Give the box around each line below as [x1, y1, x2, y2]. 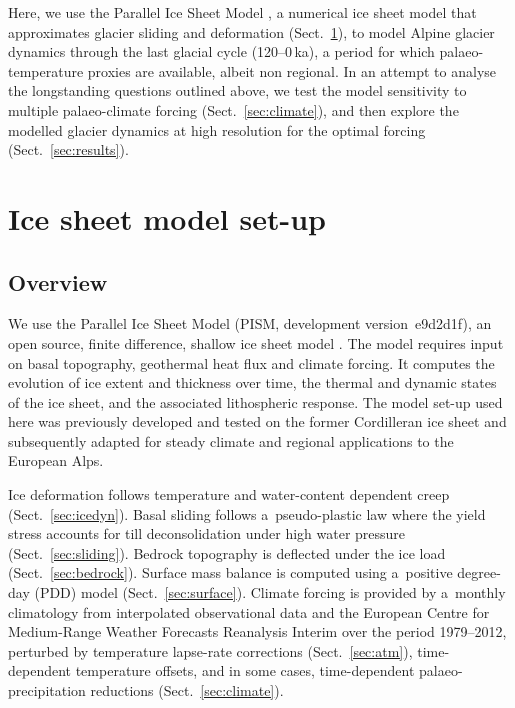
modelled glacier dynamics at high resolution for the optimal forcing [8, 119, 426, 140]
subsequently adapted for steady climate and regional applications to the [8, 430, 454, 451]
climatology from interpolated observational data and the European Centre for [8, 601, 490, 622]
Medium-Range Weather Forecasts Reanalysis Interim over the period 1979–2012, [8, 621, 507, 642]
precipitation [8, 680, 86, 701]
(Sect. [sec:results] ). [8, 139, 129, 160]
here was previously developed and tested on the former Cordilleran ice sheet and [8, 411, 507, 432]
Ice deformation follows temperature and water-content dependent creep [8, 484, 450, 505]
